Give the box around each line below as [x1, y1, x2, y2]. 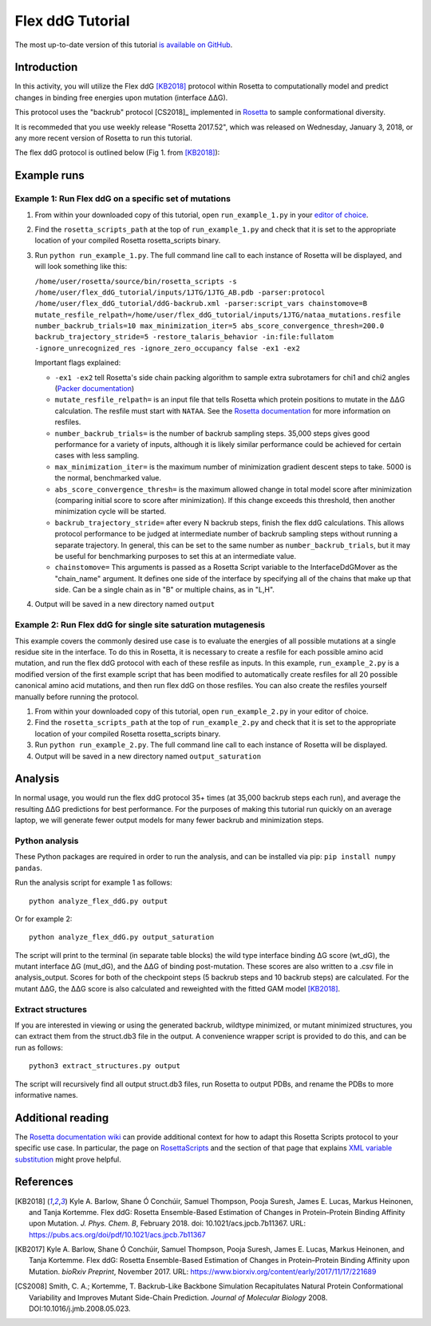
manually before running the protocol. [14, 691, 140, 702]
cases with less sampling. [54, 451, 140, 461]
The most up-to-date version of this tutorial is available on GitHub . [14, 40, 233, 49]
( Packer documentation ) [54, 384, 135, 394]
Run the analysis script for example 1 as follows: [14, 878, 172, 888]
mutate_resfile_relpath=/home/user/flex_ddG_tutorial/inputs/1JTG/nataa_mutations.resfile [34, 310, 401, 319]
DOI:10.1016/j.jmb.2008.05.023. [29, 1304, 131, 1313]
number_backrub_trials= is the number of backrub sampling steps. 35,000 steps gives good [54, 428, 370, 438]
